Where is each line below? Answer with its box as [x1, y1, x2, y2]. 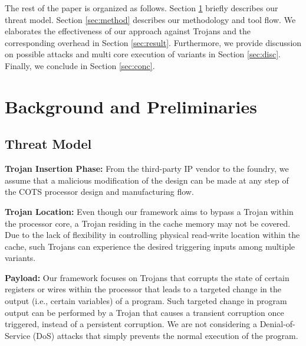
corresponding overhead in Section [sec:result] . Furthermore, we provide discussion [5, 36, 302, 48]
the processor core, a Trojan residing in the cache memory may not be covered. [5, 217, 291, 229]
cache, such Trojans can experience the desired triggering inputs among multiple [5, 240, 295, 252]
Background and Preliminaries [5, 94, 257, 118]
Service [5, 329, 31, 341]
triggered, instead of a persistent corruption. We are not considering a [5, 318, 257, 330]
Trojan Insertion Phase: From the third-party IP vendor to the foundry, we [5, 162, 289, 175]
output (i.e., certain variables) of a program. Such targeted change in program [5, 295, 287, 307]
